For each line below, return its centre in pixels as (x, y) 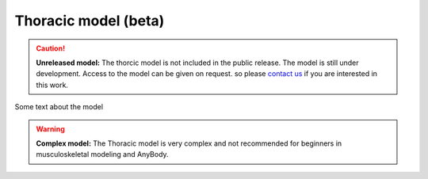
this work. (52, 85)
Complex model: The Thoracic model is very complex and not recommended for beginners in (189, 143)
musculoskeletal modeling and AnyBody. (103, 154)
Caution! (51, 48)
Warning (50, 129)
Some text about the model (59, 107)
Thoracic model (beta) (90, 21)
